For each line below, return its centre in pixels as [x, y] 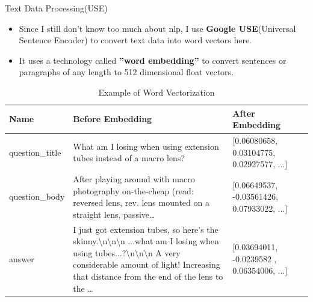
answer [22, 258]
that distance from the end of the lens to [148, 276]
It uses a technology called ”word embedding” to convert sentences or [153, 60]
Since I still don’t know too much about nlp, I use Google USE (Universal [157, 28]
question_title [35, 152]
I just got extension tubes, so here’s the [146, 229]
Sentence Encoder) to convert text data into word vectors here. [135, 40]
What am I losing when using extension [146, 146]
